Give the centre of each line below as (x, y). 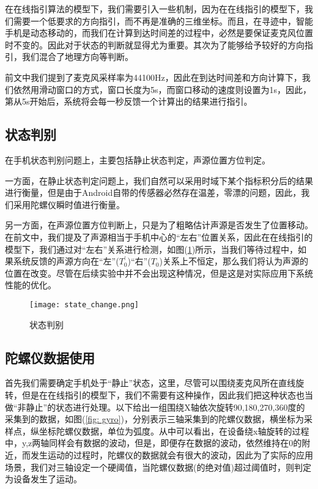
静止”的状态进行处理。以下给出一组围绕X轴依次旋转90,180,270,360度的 (165, 407)
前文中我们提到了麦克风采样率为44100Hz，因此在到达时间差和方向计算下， (153, 77)
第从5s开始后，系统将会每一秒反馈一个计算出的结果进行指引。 (129, 101)
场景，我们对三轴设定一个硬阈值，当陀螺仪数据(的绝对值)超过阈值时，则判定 (158, 467)
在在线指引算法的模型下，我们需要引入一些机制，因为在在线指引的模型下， (155, 9)
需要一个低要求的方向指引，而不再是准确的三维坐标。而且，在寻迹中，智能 (163, 21)
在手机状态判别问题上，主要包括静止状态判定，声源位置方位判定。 (138, 159)
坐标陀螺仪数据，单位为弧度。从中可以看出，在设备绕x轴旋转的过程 (174, 431)
